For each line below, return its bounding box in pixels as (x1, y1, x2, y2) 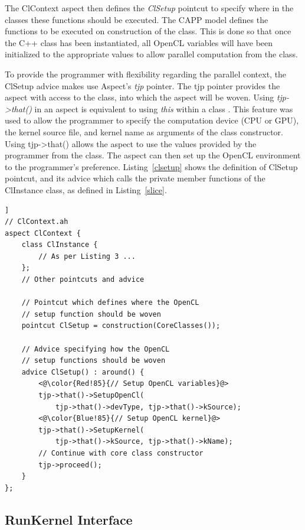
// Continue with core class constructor (38, 448, 204, 457)
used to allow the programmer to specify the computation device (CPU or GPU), (5, 114, 299, 126)
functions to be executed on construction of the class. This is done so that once (5, 25, 291, 37)
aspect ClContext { (5, 229, 81, 238)
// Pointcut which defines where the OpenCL (21, 298, 199, 307)
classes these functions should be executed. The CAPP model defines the (5, 13, 268, 25)
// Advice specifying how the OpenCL (21, 344, 170, 353)
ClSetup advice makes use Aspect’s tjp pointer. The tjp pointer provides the (5, 79, 280, 92)
